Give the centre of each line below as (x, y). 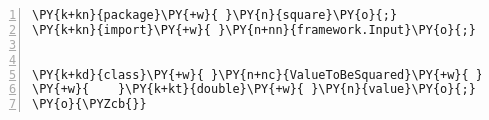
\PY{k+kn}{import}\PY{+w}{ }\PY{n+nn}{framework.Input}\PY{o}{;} (254, 29)
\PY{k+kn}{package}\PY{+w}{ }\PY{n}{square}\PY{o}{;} (215, 15)
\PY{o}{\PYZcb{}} (89, 104)
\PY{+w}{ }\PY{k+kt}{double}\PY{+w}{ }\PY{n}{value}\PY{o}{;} (254, 89)
